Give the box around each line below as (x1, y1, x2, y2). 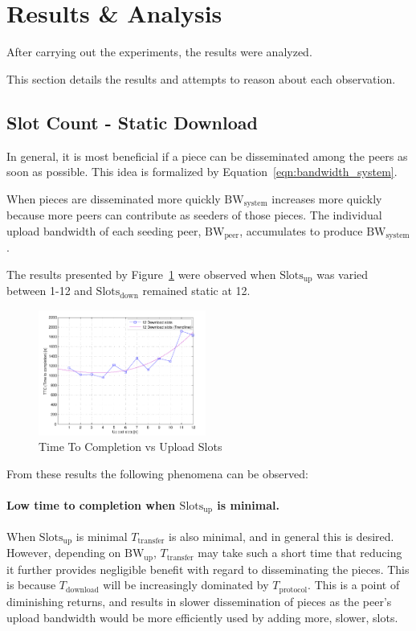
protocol (279, 585, 308, 594)
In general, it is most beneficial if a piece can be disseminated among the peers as (6, 147, 408, 164)
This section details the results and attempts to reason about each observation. (6, 70, 396, 87)
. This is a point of (308, 576, 400, 593)
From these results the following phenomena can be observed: (6, 465, 308, 481)
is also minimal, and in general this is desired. (169, 527, 394, 544)
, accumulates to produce (239, 222, 363, 239)
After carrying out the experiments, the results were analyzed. (6, 43, 312, 60)
